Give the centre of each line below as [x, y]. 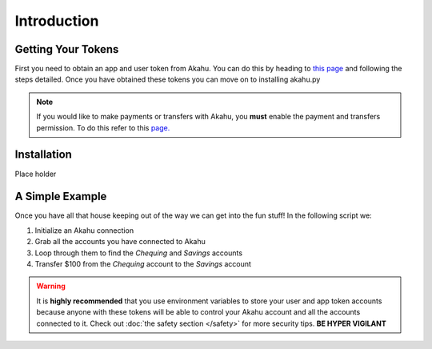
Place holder [36, 174]
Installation [43, 155]
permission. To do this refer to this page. [103, 127]
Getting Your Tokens [67, 49]
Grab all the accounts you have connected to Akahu [120, 242]
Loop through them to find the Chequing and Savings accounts [139, 253]
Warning [51, 286]
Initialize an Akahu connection [84, 230]
